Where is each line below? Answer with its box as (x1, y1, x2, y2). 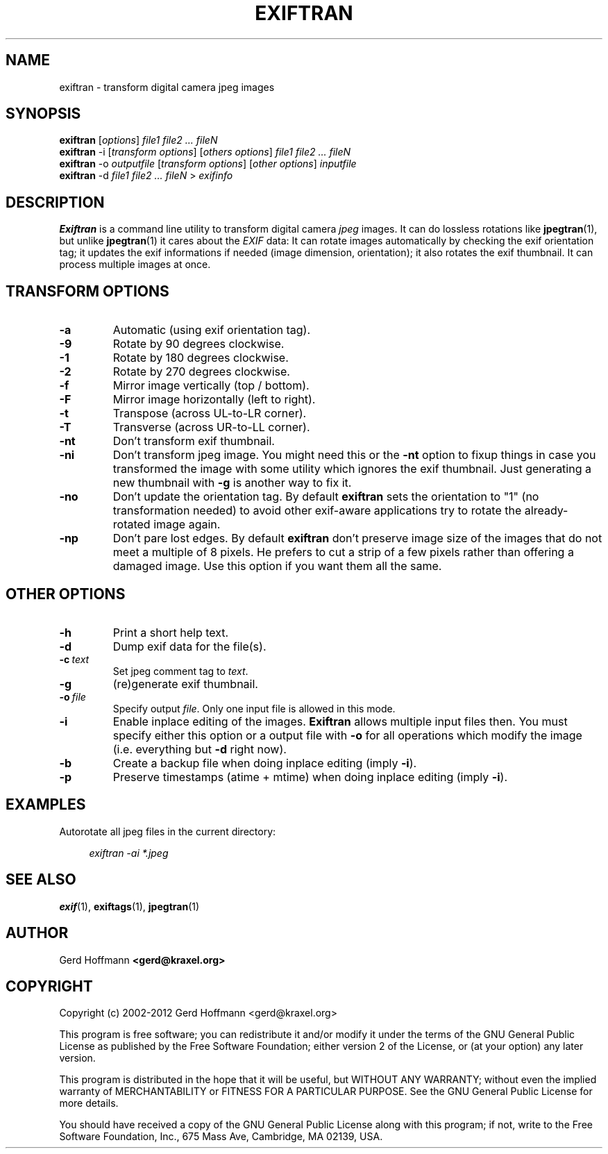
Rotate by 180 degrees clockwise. (112, 351, 289, 365)
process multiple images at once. (59, 258, 211, 271)
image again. (153, 517, 221, 532)
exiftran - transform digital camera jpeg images (59, 81, 275, 93)
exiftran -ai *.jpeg (89, 846, 169, 859)
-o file (59, 690, 86, 703)
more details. (59, 1097, 119, 1110)
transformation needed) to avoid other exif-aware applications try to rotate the (112, 503, 522, 518)
